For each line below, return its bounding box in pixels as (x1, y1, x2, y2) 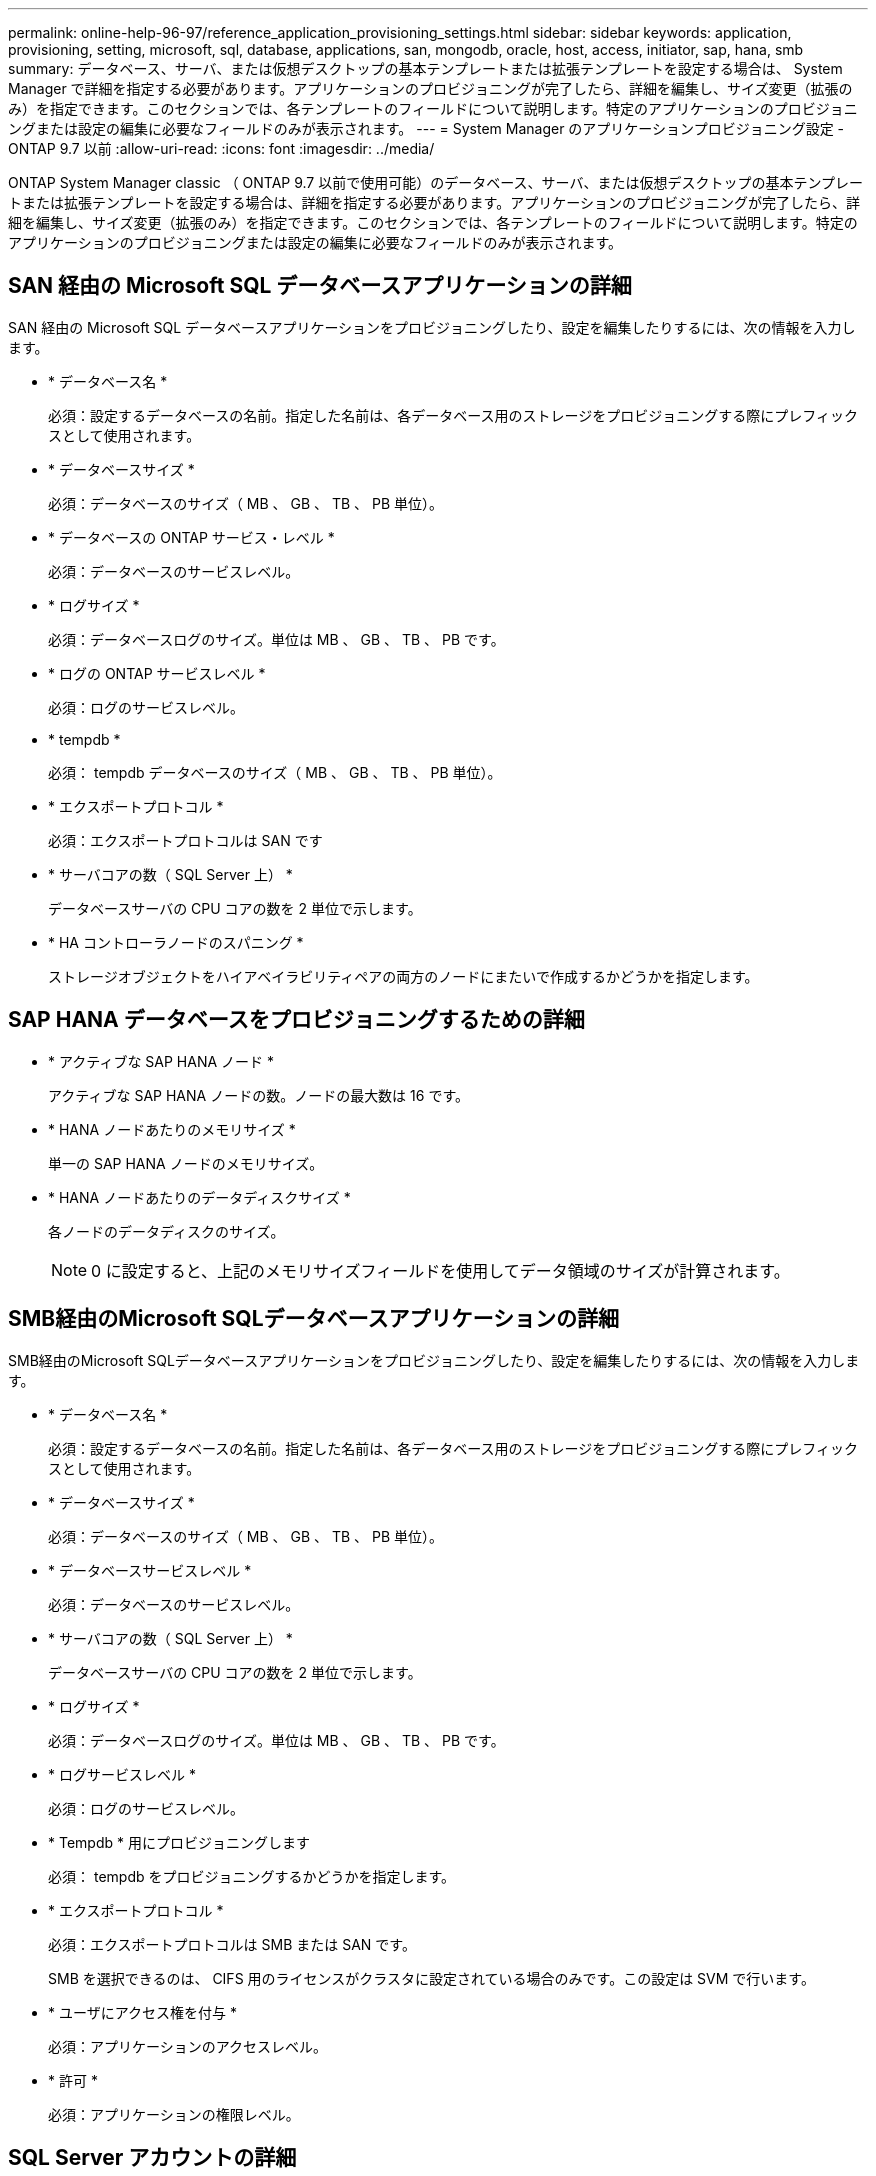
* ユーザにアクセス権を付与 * (48, 2003, 237, 2021)
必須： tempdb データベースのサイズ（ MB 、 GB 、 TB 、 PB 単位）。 (48, 763, 502, 781)
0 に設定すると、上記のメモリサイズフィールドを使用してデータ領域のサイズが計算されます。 (91, 1260, 790, 1281)
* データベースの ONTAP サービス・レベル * (48, 528, 335, 546)
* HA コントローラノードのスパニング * (48, 933, 304, 951)
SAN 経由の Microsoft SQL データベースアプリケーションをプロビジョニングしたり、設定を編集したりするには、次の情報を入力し (8, 318, 856, 336)
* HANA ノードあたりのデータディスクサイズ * (48, 1188, 351, 1206)
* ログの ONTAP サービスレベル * (48, 664, 266, 682)
